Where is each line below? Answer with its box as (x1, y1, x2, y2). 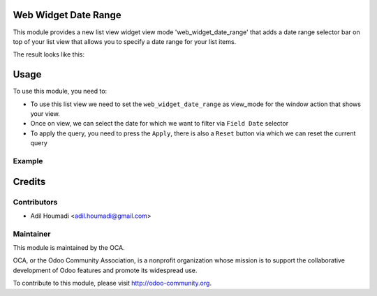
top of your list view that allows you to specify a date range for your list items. (13, 37, 237, 45)
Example (13, 156, 43, 165)
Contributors (13, 197, 58, 207)
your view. (30, 109, 61, 118)
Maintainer (13, 229, 51, 239)
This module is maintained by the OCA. (13, 244, 125, 252)
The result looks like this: (13, 50, 85, 59)
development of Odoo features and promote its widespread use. (13, 266, 198, 274)
